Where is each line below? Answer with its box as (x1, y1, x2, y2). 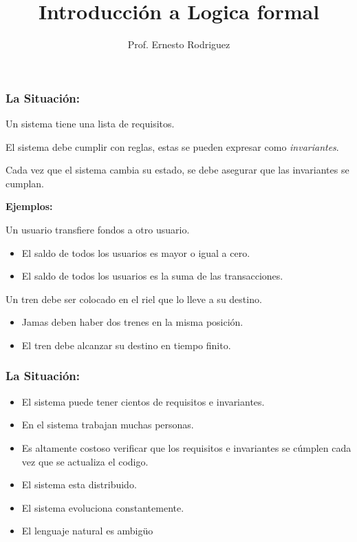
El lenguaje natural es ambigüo (21, 523, 153, 538)
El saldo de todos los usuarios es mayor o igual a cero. (21, 245, 250, 260)
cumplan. (6, 176, 45, 190)
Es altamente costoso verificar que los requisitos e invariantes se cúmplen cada (21, 440, 351, 455)
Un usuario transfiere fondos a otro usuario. (6, 222, 190, 236)
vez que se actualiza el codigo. (21, 454, 149, 468)
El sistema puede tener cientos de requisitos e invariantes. (21, 394, 265, 408)
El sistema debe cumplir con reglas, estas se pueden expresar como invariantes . (6, 139, 339, 154)
